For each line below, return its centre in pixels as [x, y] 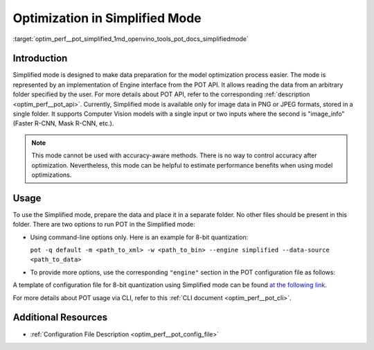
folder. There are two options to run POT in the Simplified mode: [104, 225]
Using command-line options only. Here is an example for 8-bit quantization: [139, 237]
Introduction [40, 59]
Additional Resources [60, 318]
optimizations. [52, 175]
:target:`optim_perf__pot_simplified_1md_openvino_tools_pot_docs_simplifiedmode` [131, 39]
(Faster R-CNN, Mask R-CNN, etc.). [63, 123]
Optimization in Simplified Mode [107, 18]
